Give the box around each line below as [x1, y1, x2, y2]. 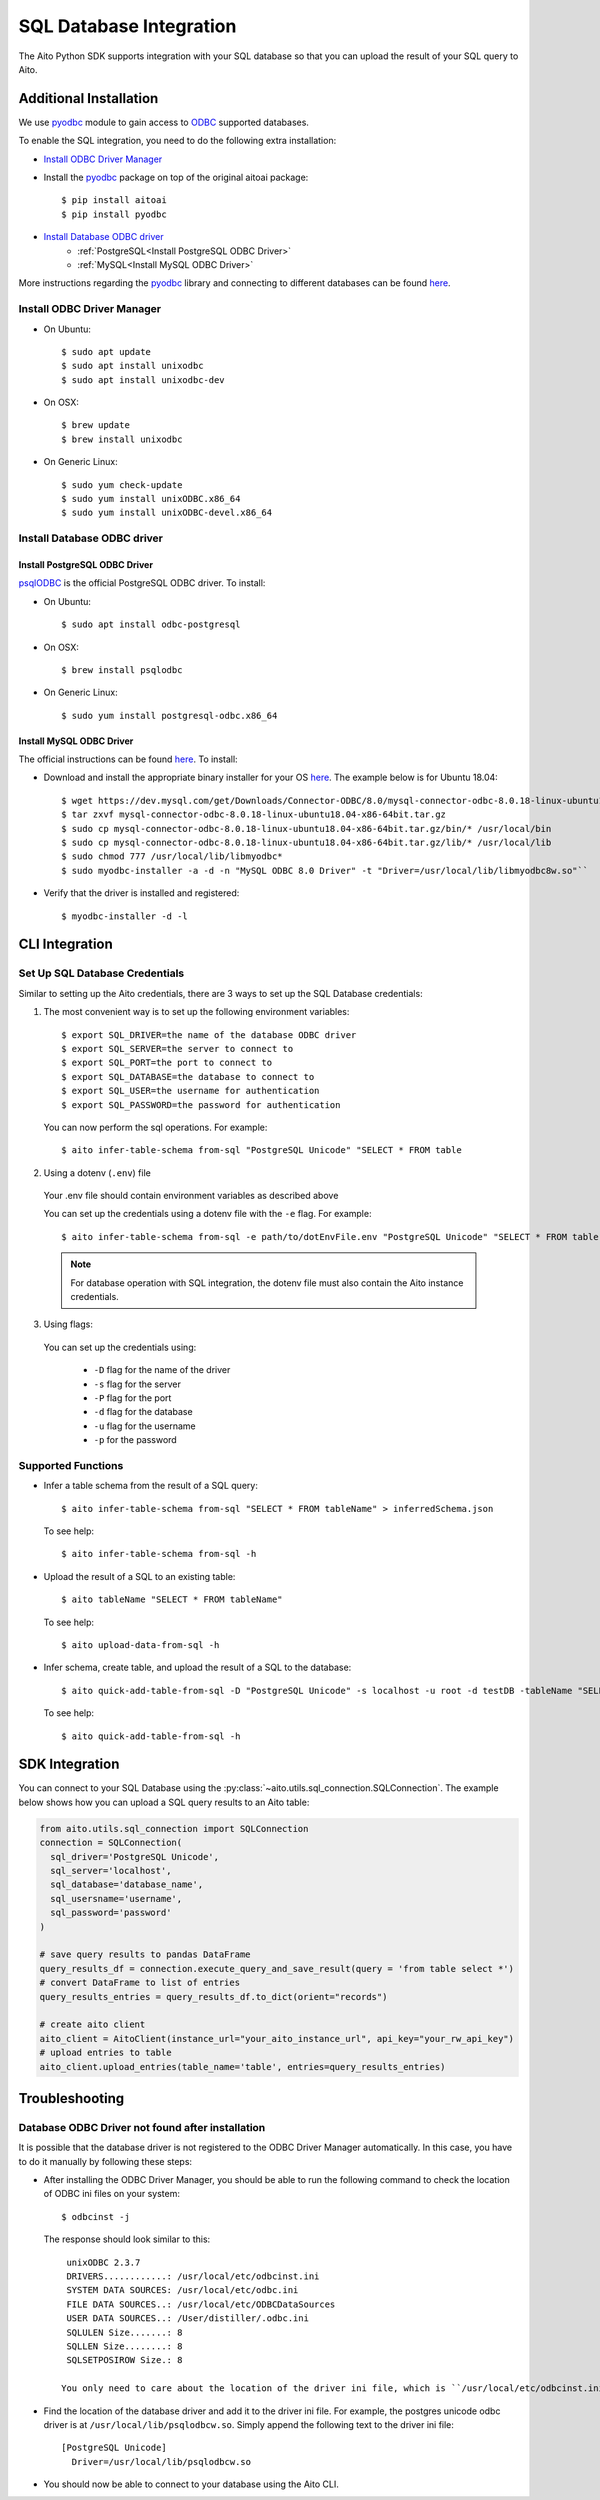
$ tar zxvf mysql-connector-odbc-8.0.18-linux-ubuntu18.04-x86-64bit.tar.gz [61, 809, 447, 820]
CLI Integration [18, 936, 114, 953]
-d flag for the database [93, 1406, 194, 1418]
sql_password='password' [50, 1907, 172, 1919]
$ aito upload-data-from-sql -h [61, 1640, 220, 1651]
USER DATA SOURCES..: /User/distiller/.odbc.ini [66, 2313, 310, 2324]
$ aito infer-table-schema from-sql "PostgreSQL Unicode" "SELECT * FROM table [61, 1145, 462, 1156]
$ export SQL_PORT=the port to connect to [61, 1057, 273, 1069]
